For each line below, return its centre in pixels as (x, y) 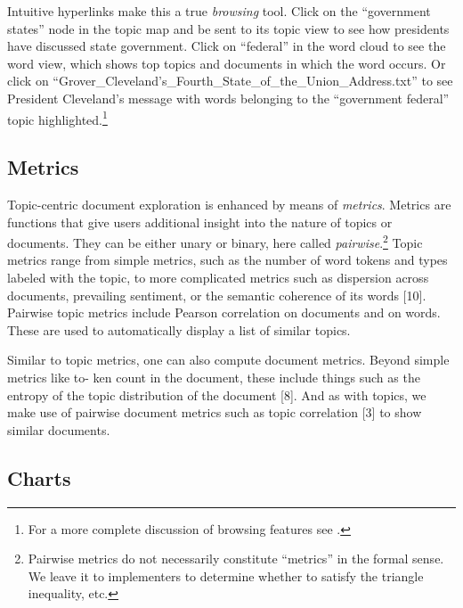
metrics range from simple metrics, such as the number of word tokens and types (227, 260)
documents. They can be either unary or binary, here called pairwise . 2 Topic (215, 241)
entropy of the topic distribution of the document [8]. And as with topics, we (217, 394)
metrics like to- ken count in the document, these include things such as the (214, 378)
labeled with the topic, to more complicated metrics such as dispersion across (218, 278)
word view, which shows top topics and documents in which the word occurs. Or (227, 63)
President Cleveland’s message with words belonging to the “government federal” (228, 98)
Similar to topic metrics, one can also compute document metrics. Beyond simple (228, 360)
